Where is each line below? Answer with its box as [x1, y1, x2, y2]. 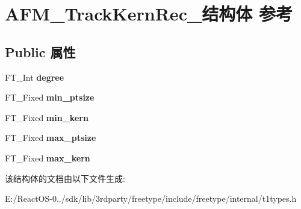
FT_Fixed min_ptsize [5, 91, 95, 104]
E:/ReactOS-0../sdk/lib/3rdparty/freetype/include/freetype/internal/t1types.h [5, 192, 297, 205]
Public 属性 [5, 42, 76, 61]
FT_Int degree [5, 70, 64, 83]
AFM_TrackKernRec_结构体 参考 [5, 1, 293, 26]
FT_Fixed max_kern [5, 151, 90, 164]
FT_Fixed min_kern [5, 111, 88, 123]
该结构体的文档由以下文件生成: [5, 172, 125, 184]
